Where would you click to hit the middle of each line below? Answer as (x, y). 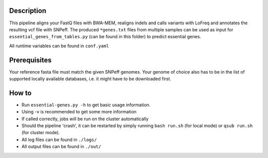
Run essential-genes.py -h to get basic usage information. (86, 105)
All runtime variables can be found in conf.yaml (59, 46)
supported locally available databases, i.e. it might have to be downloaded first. (90, 79)
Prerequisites (30, 60)
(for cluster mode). (41, 133)
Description (28, 11)
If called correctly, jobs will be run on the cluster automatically (85, 119)
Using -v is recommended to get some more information (79, 112)
